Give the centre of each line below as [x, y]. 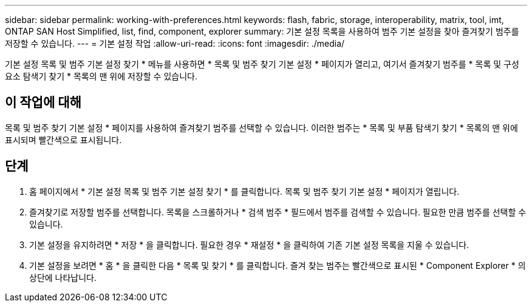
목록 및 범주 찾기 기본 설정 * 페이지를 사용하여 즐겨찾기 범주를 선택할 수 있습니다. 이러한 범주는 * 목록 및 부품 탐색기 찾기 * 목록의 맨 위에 [261, 127]
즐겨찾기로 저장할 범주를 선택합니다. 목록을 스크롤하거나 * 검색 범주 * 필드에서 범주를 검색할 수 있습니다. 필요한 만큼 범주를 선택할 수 [278, 212]
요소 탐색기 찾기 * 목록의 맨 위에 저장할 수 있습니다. [101, 76]
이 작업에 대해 [43, 103]
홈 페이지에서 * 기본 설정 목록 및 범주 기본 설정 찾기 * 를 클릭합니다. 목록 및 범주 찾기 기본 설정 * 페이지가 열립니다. [244, 191]
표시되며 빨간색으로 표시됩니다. [63, 140]
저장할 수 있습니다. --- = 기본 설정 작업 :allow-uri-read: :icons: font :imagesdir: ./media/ [175, 43]
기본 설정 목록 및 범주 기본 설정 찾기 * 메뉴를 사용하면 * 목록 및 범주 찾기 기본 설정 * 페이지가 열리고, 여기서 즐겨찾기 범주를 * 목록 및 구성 [262, 64]
